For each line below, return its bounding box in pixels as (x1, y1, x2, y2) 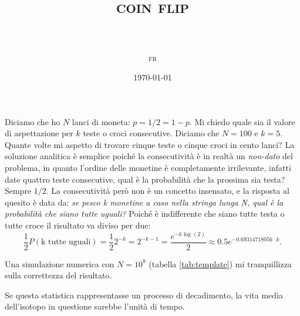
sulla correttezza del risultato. (5, 269, 112, 281)
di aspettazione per (5, 127, 73, 139)
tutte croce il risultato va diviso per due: (5, 219, 151, 231)
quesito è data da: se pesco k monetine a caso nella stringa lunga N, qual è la (5, 196, 284, 208)
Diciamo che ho (5, 115, 60, 127)
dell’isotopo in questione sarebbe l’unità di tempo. (5, 300, 185, 312)
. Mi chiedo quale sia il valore (189, 115, 295, 127)
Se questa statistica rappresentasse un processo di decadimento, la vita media (5, 288, 283, 301)
